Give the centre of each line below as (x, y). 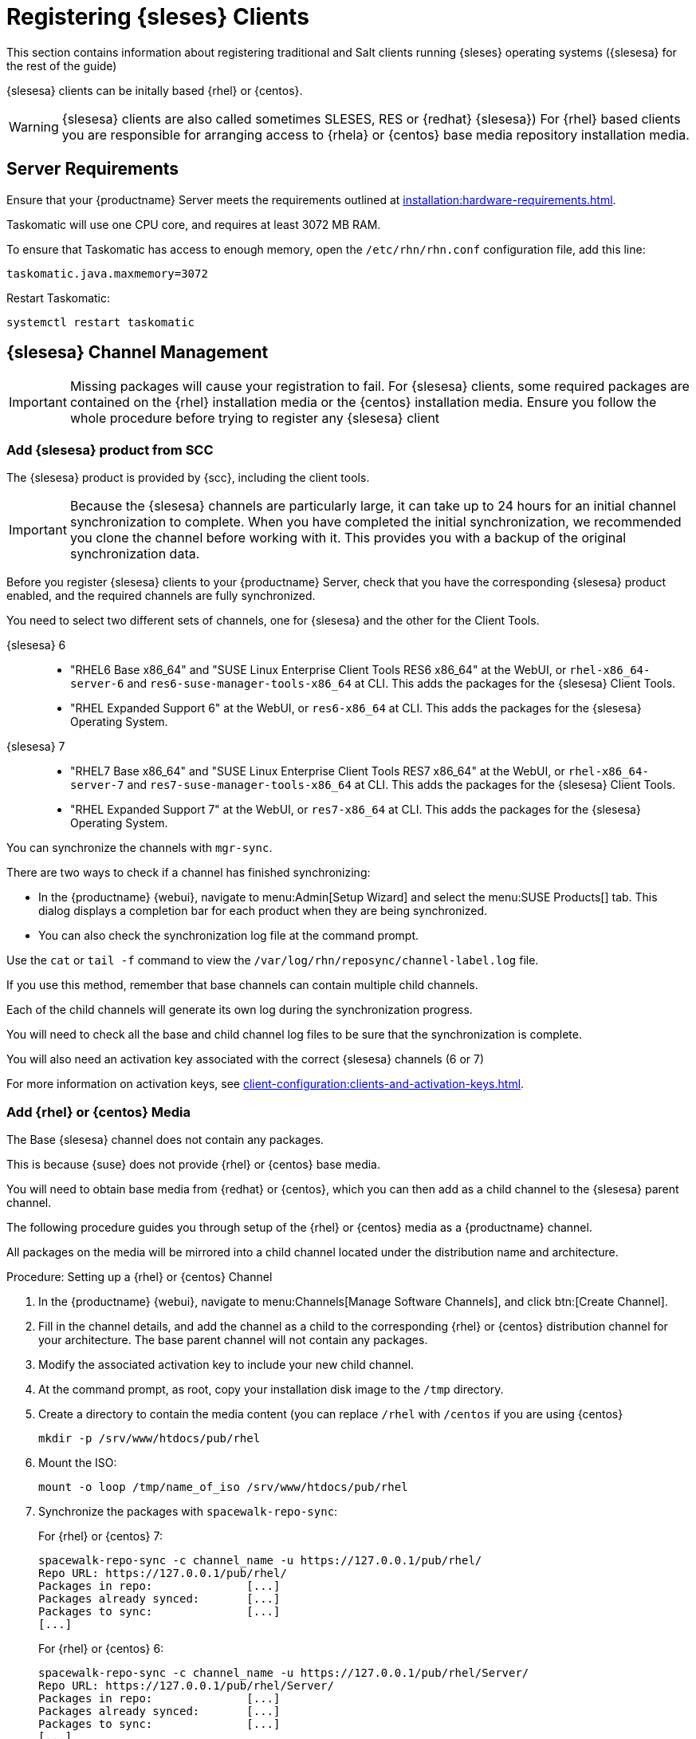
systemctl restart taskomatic (101, 322)
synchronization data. (135, 554)
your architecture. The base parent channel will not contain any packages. (233, 1339)
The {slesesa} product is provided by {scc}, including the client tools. (188, 478)
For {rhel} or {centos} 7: (100, 1536)
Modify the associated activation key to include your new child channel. (226, 1364)
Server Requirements (93, 169)
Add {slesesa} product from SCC (110, 450)
